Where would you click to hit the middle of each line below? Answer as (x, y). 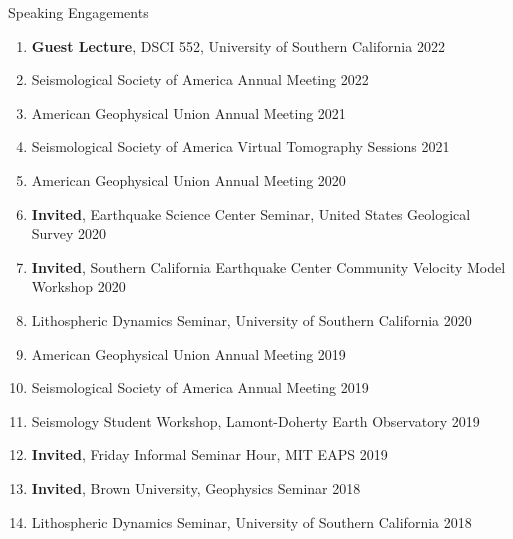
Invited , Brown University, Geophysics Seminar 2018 (196, 487)
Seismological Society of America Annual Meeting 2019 (200, 387)
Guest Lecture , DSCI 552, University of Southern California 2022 (238, 45)
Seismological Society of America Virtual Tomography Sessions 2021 (240, 146)
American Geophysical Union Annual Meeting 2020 (188, 179)
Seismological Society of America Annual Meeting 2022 (200, 79)
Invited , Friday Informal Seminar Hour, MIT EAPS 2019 (209, 454)
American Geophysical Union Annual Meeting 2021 (188, 112)
